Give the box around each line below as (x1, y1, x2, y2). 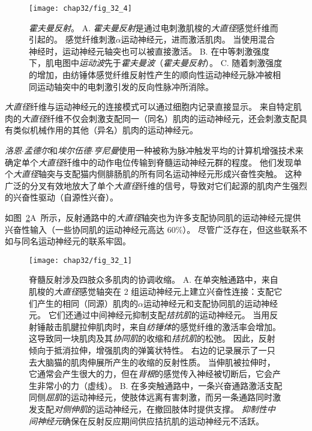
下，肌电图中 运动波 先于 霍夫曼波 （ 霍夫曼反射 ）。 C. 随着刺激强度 (29, 56, 283, 69)
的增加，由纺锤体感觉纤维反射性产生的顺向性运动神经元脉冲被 (29, 68, 272, 81)
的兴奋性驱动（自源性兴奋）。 (5, 191, 118, 203)
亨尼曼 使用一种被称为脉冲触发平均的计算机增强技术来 (93, 144, 304, 156)
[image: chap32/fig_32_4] (29, 4, 132, 13)
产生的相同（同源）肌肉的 (37, 297, 138, 309)
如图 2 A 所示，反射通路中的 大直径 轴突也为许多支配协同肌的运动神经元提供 (5, 211, 301, 223)
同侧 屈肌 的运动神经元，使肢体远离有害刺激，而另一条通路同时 (29, 391, 272, 403)
